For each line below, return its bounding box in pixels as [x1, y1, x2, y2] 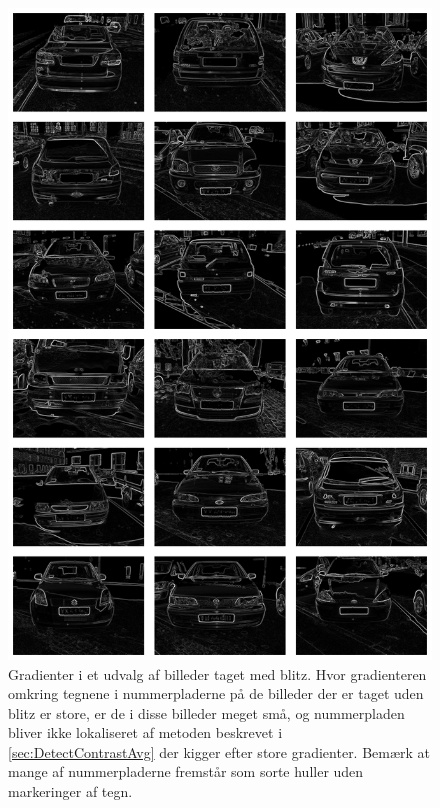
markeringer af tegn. [8, 781, 133, 802]
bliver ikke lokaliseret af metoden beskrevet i [8, 722, 283, 743]
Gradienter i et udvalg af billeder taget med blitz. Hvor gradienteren [8, 663, 427, 684]
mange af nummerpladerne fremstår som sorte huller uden [8, 761, 364, 782]
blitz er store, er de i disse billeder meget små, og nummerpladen [8, 702, 405, 723]
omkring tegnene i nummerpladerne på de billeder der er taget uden [8, 683, 424, 704]
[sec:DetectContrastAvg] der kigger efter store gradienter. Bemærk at [8, 741, 431, 762]
